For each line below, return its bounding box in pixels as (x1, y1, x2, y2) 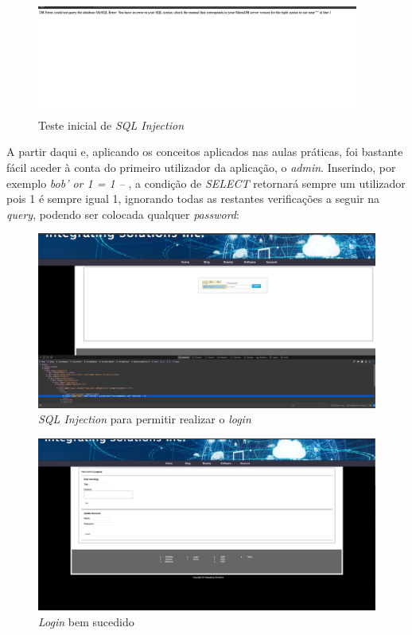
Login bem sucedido (38, 613, 134, 629)
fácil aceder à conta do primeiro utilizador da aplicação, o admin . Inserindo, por (6, 158, 396, 175)
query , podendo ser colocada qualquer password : (6, 205, 239, 222)
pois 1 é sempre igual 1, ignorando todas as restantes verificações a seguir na (6, 190, 379, 207)
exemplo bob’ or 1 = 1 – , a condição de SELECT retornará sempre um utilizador (6, 174, 406, 191)
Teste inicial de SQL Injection (38, 116, 185, 133)
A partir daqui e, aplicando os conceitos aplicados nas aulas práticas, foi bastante (6, 143, 403, 160)
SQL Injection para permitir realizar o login (38, 411, 251, 427)
